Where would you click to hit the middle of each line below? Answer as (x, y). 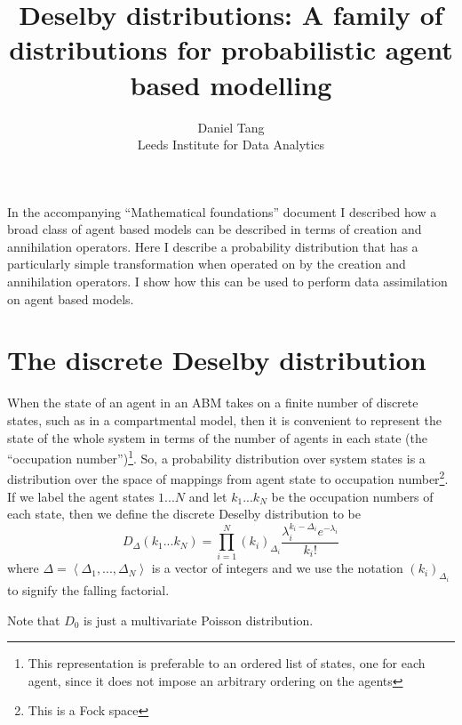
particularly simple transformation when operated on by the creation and (207, 264)
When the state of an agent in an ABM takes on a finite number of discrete (213, 403)
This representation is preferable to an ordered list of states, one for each (227, 663)
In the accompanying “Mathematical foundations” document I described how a (222, 211)
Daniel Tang (231, 127)
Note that (34, 620)
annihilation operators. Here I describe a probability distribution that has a (213, 246)
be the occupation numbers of (352, 496)
